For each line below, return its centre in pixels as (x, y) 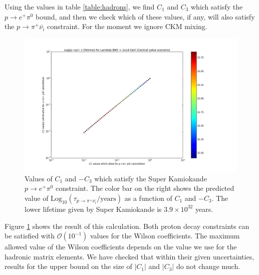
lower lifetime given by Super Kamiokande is (93, 209)
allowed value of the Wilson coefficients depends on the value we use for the (121, 247)
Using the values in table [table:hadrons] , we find (80, 7)
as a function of (148, 198)
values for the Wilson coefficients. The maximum (165, 236)
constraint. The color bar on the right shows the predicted (145, 188)
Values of (39, 178)
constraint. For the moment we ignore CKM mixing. (127, 26)
